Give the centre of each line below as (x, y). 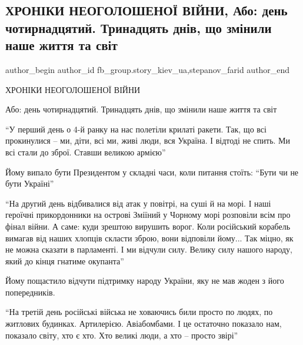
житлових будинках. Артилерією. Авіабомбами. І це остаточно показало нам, (144, 324)
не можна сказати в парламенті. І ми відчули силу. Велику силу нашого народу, (149, 249)
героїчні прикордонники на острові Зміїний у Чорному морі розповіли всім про (148, 215)
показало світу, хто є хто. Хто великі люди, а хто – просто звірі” (122, 335)
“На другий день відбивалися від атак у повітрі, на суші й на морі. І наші (138, 203)
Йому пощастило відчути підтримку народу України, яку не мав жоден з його (145, 281)
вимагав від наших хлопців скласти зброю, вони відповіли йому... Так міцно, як (149, 238)
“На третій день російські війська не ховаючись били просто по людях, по (139, 312)
